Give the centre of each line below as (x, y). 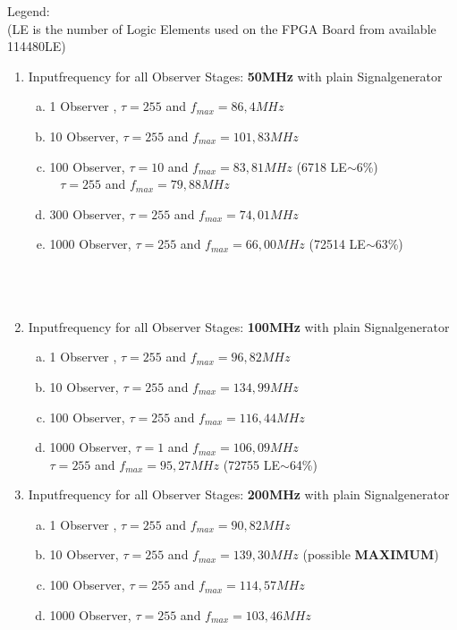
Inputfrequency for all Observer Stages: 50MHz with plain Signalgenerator (235, 76)
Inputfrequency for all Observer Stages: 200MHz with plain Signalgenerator (239, 494)
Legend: (29, 11)
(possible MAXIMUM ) (371, 554)
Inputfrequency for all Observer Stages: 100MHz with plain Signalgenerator (239, 326)
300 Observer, (87, 213)
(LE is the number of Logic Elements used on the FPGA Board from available (222, 28)
